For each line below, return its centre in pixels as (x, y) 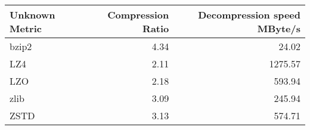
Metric (26, 28)
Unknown (32, 15)
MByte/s (279, 28)
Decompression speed (249, 15)
